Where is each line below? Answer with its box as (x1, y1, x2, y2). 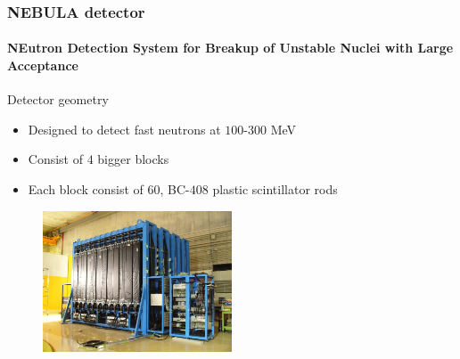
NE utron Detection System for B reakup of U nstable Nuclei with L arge (7, 38, 454, 57)
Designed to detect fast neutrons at (28, 119, 221, 138)
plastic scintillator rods (212, 180, 338, 199)
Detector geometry (7, 90, 109, 109)
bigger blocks (97, 150, 169, 168)
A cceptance (7, 56, 78, 75)
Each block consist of (28, 180, 144, 199)
